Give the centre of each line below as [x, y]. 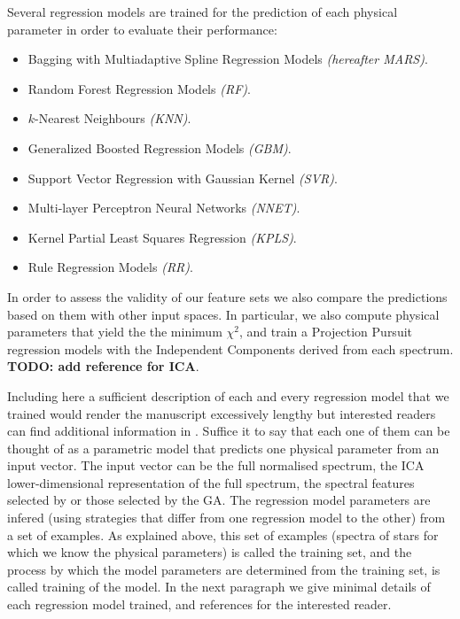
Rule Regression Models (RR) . [110, 267]
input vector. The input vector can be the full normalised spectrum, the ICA [216, 465]
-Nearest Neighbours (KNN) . [113, 118]
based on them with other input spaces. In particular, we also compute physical [223, 314]
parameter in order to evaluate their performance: [142, 29]
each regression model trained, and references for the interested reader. [199, 604]
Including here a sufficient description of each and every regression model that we [228, 395]
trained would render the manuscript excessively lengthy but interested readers [222, 413]
